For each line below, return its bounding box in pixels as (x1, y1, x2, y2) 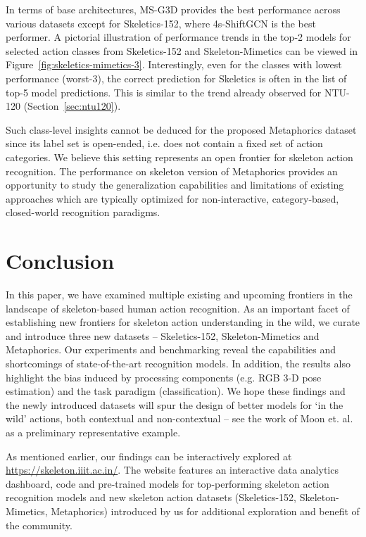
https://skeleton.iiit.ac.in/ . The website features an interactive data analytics (6, 462, 339, 477)
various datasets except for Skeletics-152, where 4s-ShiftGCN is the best (6, 15, 316, 30)
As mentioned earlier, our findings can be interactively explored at (6, 448, 292, 463)
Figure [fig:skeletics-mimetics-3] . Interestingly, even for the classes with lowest (6, 57, 342, 72)
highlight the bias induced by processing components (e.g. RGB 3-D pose (6, 369, 322, 384)
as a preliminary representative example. (6, 424, 181, 439)
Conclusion (6, 246, 115, 275)
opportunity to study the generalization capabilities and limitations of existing (6, 177, 344, 192)
